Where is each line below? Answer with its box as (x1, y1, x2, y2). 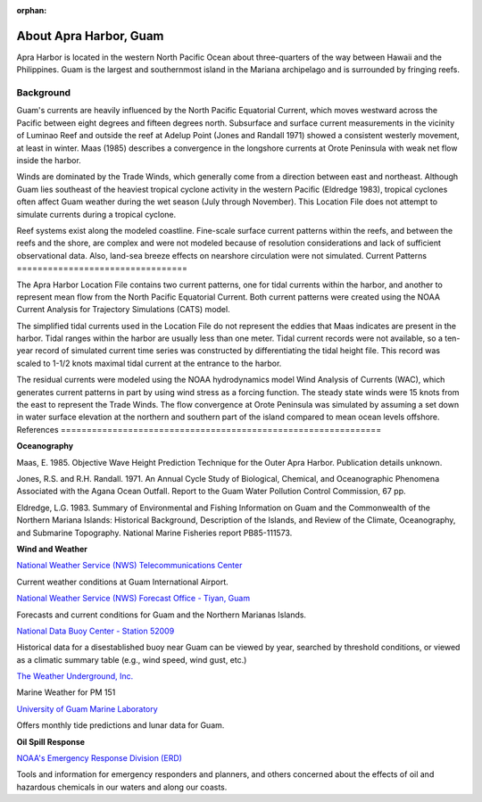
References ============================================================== (16, 424, 382, 434)
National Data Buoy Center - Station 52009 (16, 625, 175, 636)
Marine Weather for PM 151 (16, 687, 116, 698)
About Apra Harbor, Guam (16, 28, 164, 44)
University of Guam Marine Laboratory (16, 703, 158, 714)
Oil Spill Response (16, 736, 85, 747)
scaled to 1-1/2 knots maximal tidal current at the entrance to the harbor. (16, 358, 282, 368)
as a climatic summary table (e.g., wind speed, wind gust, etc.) (16, 654, 247, 665)
